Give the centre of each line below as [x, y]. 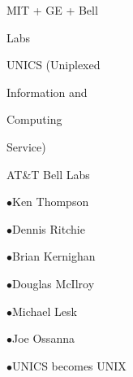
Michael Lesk [45, 311]
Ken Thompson [51, 202]
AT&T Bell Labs [48, 174]
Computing [34, 119]
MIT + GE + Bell [52, 10]
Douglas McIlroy [54, 283]
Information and [47, 92]
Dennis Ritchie [49, 228]
